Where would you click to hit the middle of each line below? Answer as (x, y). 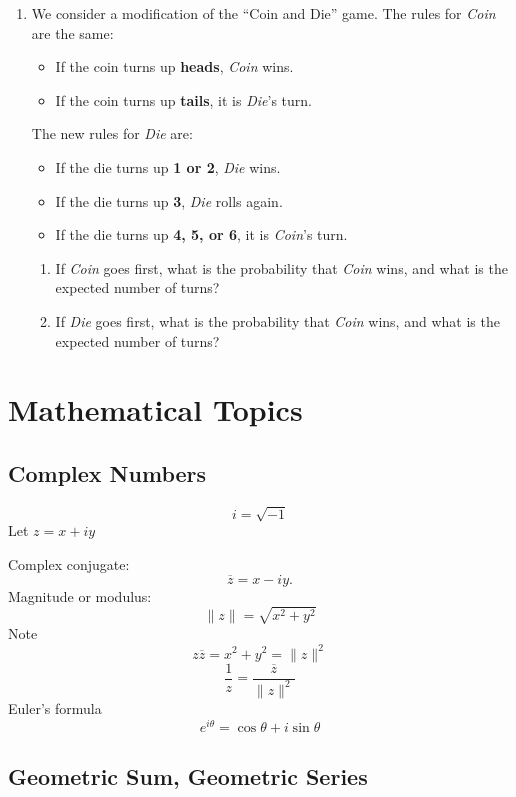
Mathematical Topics (155, 409)
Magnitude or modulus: (80, 595)
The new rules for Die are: (112, 133)
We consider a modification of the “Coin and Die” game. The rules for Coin (263, 13)
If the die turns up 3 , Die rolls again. (169, 200)
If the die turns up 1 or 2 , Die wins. (168, 166)
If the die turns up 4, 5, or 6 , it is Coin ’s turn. (201, 234)
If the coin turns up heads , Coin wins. (174, 66)
